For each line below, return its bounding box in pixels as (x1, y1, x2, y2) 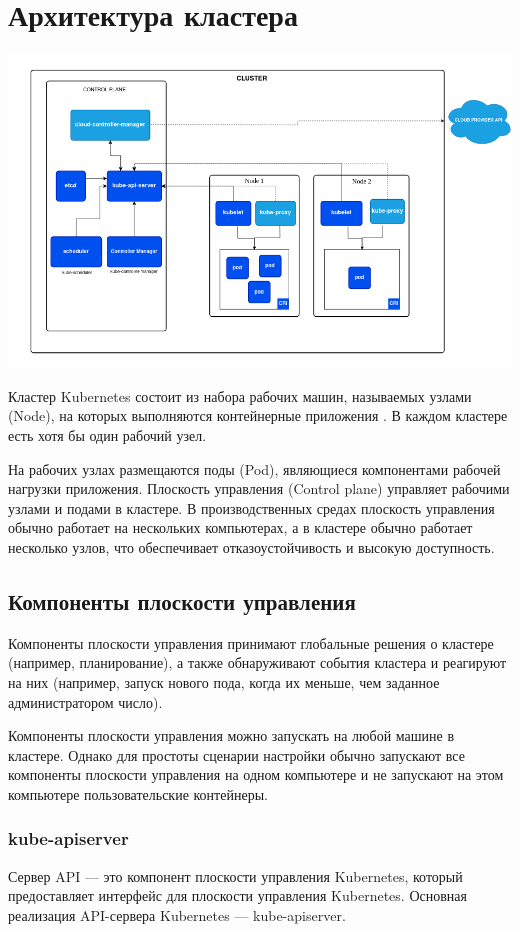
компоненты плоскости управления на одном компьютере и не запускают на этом (8, 764, 504, 785)
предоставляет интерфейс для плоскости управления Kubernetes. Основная (8, 885, 467, 906)
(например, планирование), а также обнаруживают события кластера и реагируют (8, 652, 507, 673)
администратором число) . (8, 691, 163, 712)
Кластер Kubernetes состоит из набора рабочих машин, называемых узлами (8, 385, 472, 406)
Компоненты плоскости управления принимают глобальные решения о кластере (8, 632, 494, 653)
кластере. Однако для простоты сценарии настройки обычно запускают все (8, 744, 465, 765)
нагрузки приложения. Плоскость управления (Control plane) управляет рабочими (8, 478, 510, 499)
